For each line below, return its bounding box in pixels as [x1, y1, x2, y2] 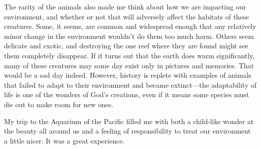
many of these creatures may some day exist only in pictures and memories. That [4, 60, 254, 70]
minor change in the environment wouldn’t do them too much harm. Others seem [4, 30, 254, 41]
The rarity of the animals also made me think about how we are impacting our [4, 1, 246, 11]
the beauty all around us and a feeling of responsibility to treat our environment [4, 126, 251, 136]
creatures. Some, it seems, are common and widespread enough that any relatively [4, 21, 256, 31]
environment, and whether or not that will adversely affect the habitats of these [4, 11, 249, 21]
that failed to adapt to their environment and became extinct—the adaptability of [4, 79, 256, 90]
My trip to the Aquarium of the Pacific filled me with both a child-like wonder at [4, 116, 254, 126]
